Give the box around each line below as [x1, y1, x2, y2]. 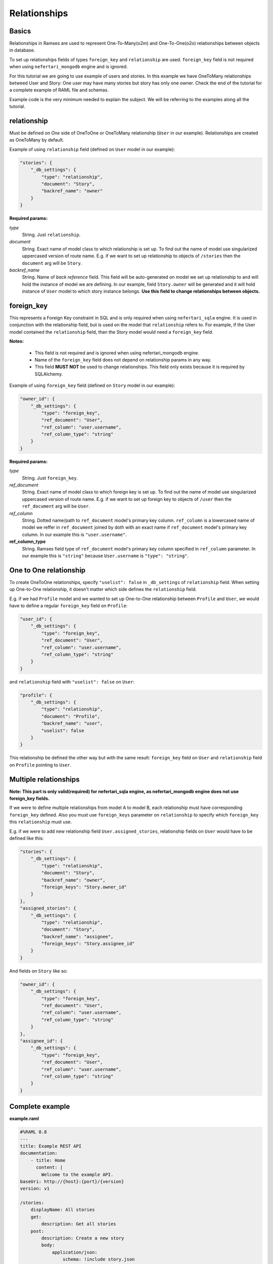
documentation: [20, 1150, 58, 1156]
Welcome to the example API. [41, 1171, 114, 1178]
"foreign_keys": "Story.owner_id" [41, 884, 127, 890]
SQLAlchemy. [34, 371, 63, 377]
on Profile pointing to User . [9, 761, 72, 768]
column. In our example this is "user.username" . [22, 531, 127, 537]
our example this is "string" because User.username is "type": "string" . [22, 553, 189, 559]
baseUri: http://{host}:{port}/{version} [20, 1179, 124, 1184]
